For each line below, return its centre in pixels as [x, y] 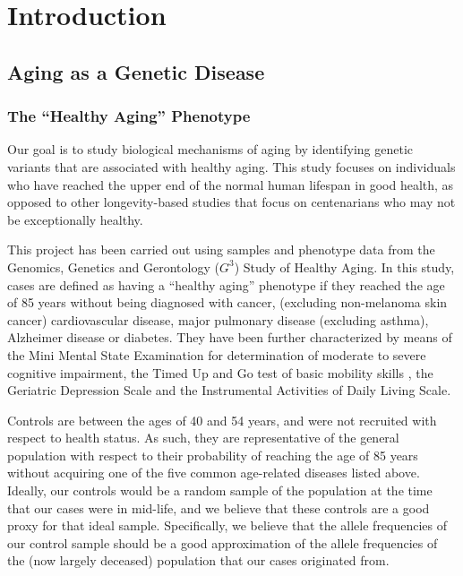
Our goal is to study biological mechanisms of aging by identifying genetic [210, 149]
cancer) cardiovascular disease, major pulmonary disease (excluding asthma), [218, 319]
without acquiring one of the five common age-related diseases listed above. [214, 473]
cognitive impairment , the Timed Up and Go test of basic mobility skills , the [220, 372]
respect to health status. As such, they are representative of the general [203, 438]
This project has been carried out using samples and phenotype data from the [221, 249]
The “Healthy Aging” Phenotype [129, 116]
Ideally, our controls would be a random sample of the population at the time [220, 490]
